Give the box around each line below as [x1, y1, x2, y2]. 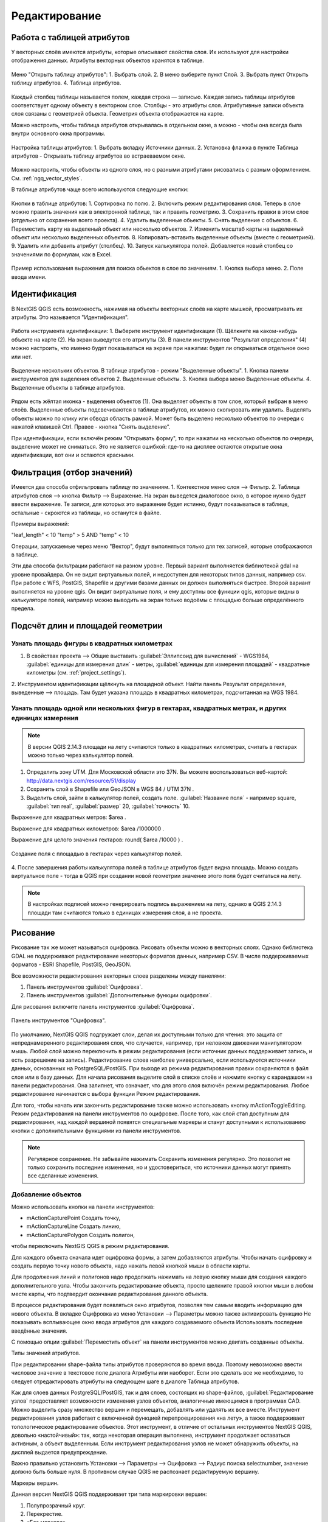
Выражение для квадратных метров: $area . [11, 813, 127, 821]
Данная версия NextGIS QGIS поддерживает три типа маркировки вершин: [11, 1490, 207, 1498]
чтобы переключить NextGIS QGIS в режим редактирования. [11, 1243, 169, 1250]
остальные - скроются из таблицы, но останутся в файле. [11, 509, 162, 516]
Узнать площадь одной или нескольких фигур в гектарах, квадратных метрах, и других [11, 704, 287, 712]
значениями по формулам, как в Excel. [11, 250, 112, 258]
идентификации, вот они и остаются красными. [11, 451, 135, 459]
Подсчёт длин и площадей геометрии [11, 621, 163, 631]
